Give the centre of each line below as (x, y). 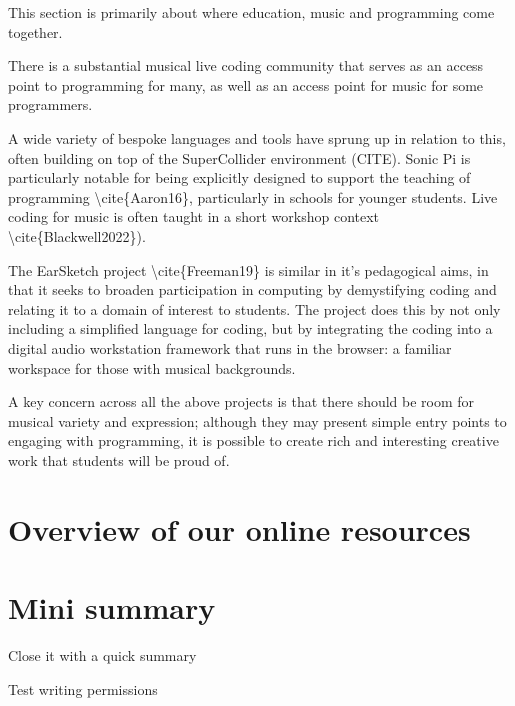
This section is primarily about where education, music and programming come (251, 12)
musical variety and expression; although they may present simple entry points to (257, 420)
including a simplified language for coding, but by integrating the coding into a (250, 328)
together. (35, 31)
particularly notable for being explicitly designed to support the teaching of (239, 177)
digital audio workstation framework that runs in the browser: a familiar (230, 347)
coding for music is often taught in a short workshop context (194, 216)
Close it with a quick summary (102, 654)
